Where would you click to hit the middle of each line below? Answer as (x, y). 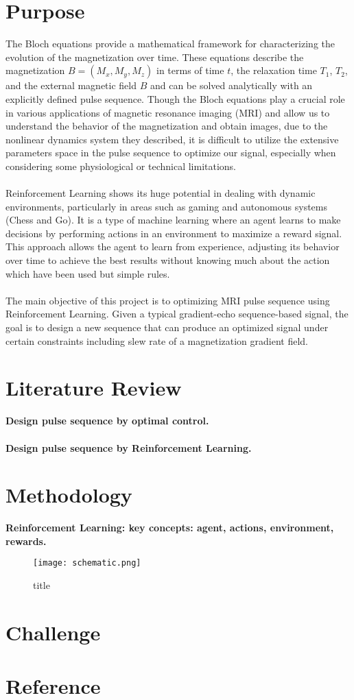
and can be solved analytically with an (231, 85)
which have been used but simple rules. (88, 273)
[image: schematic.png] (87, 563)
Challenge (53, 632)
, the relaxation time (274, 70)
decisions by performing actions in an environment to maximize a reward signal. (174, 233)
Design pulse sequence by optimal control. (107, 421)
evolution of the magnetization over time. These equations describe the (155, 57)
